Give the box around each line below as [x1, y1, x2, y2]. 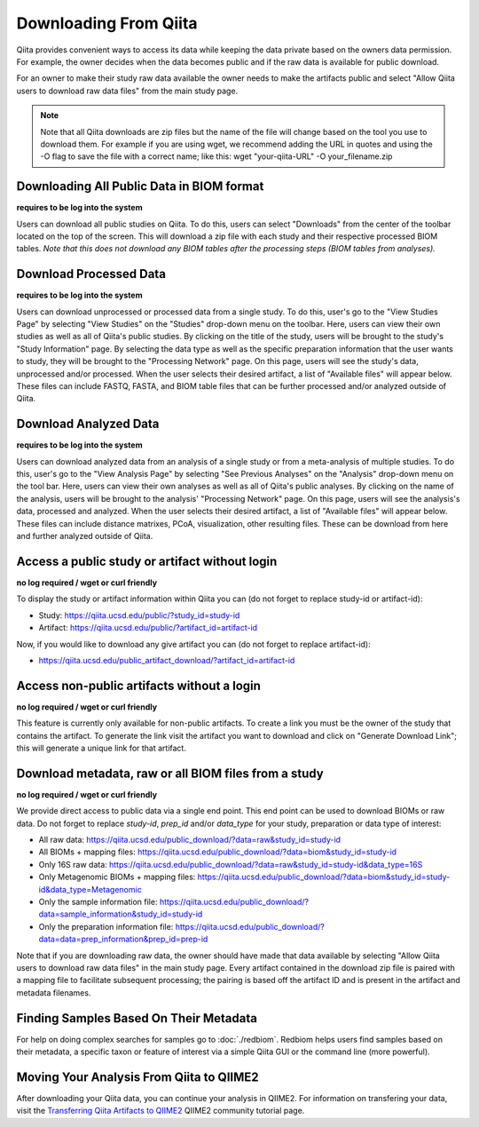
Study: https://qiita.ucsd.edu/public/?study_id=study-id [38, 609, 240, 621]
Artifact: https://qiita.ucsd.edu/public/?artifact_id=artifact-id [38, 623, 257, 633]
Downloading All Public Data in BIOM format [16, 179, 264, 194]
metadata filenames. [16, 987, 91, 998]
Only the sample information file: [38, 897, 158, 907]
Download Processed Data [16, 266, 166, 282]
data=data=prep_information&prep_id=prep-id [38, 933, 208, 945]
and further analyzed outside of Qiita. [16, 531, 153, 542]
